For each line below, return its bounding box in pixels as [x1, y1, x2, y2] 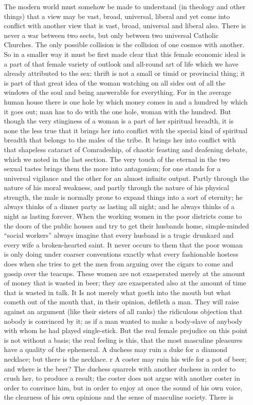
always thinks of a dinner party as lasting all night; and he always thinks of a [4, 201, 235, 211]
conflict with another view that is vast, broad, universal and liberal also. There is [4, 20, 246, 31]
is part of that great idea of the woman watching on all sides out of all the [4, 77, 226, 88]
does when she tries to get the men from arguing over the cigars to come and [4, 259, 234, 269]
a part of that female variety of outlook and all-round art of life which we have [4, 58, 239, 69]
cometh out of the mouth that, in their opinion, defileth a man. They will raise [4, 297, 239, 307]
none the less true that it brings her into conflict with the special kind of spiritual [4, 125, 248, 135]
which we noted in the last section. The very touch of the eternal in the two [4, 154, 230, 164]
